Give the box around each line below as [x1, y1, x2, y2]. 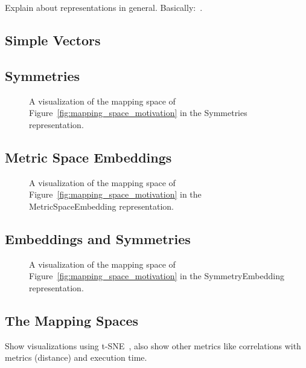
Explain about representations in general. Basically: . [5, 1, 203, 13]
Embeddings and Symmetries [5, 229, 191, 248]
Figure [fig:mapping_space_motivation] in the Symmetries [29, 106, 247, 119]
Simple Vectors [5, 30, 101, 49]
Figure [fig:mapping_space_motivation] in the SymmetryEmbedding [29, 270, 284, 282]
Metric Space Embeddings [5, 147, 172, 166]
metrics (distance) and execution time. [5, 351, 147, 364]
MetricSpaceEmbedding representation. [29, 199, 174, 212]
